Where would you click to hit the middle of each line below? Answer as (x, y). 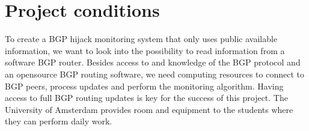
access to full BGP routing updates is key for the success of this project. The (146, 98)
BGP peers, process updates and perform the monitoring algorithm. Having (144, 86)
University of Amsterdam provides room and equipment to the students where (149, 109)
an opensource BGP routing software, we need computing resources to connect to (154, 74)
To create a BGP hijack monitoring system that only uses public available (141, 39)
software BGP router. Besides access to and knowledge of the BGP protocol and (153, 62)
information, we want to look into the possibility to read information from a (145, 50)
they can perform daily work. (59, 121)
